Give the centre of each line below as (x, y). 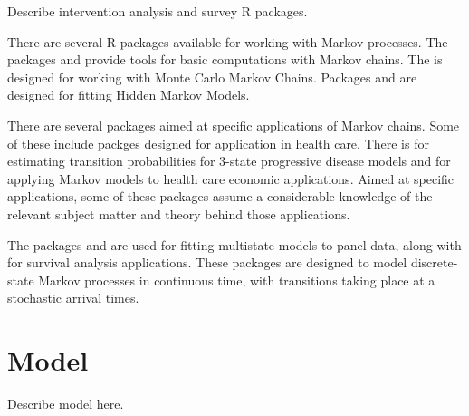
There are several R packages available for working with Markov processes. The (228, 41)
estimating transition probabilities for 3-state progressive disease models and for (229, 161)
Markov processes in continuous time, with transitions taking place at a (237, 280)
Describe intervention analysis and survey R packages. (158, 11)
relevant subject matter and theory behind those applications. (179, 213)
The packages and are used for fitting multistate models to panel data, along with (234, 244)
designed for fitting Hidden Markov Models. (129, 95)
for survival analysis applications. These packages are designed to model (207, 262)
